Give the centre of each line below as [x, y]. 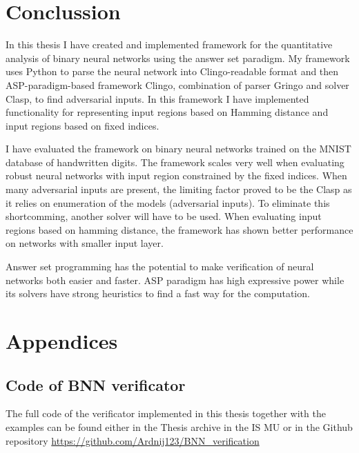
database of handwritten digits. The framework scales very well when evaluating [175, 162]
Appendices [62, 341]
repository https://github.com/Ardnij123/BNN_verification [133, 440]
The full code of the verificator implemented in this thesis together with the [166, 413]
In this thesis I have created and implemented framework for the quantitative [169, 44]
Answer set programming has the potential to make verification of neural [160, 266]
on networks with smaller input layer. [85, 243]
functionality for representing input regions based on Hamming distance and [167, 112]
